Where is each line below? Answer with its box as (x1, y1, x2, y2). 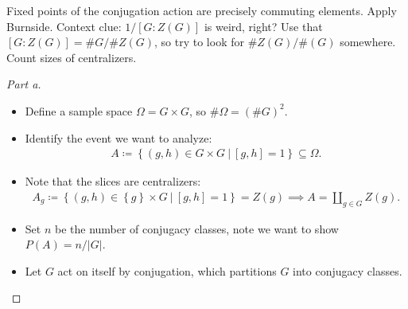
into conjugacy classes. (293, 262, 402, 279)
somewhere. (340, 33, 396, 50)
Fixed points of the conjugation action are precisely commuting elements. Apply (6, 2, 397, 18)
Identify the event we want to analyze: (25, 129, 212, 146)
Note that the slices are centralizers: (25, 173, 201, 190)
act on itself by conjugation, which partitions (57, 262, 277, 279)
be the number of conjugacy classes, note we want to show (54, 220, 339, 237)
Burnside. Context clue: (6, 18, 122, 34)
